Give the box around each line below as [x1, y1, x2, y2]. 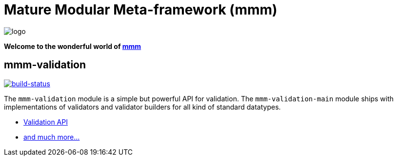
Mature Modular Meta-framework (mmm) [4, 1, 278, 18]
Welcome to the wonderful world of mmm [4, 42, 141, 50]
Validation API [23, 117, 68, 126]
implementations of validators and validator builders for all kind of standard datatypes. [4, 102, 281, 111]
